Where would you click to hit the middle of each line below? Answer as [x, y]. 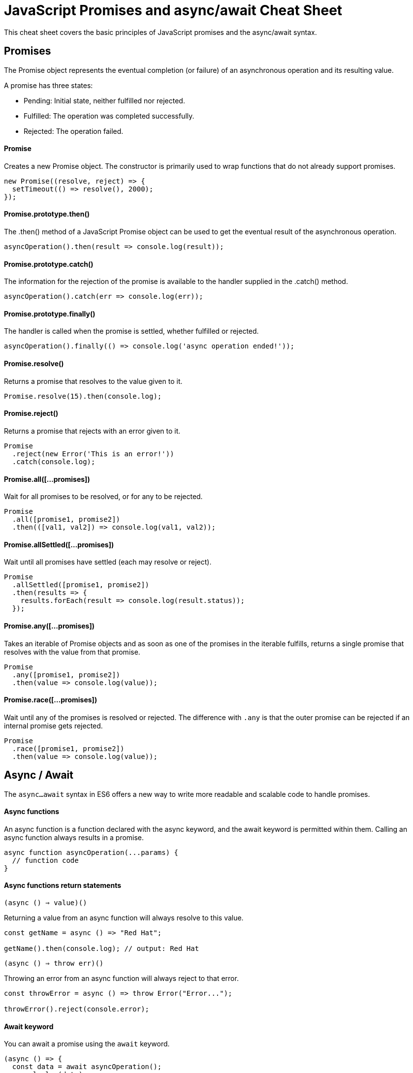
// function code [45, 860]
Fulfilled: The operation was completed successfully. [109, 116]
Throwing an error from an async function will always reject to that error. [121, 978]
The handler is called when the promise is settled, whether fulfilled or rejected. [131, 331]
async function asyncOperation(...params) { [91, 852]
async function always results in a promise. [74, 837]
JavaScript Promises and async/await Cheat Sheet [173, 10]
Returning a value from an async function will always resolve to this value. [124, 918]
